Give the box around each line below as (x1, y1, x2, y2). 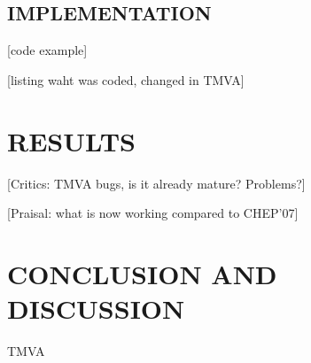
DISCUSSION (7, 290, 185, 327)
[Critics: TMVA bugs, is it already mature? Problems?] (7, 174, 306, 192)
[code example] (7, 41, 88, 59)
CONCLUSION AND (7, 255, 277, 291)
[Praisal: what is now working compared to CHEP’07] (7, 204, 299, 222)
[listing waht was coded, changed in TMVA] (7, 70, 245, 89)
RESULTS (7, 122, 136, 158)
